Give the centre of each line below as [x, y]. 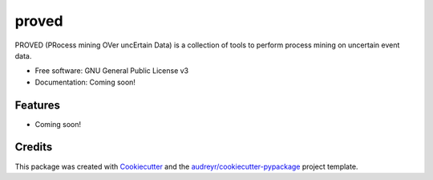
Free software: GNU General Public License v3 [112, 71]
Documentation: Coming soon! [85, 82]
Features [37, 105]
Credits [34, 147]
